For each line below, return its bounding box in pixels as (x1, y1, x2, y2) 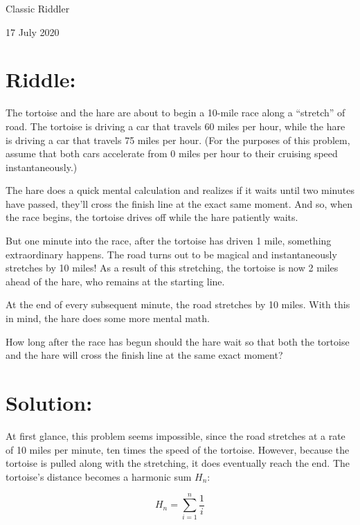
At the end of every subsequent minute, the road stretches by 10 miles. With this (6, 297, 350, 312)
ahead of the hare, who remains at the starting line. (6, 274, 225, 288)
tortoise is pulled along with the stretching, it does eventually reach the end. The (6, 456, 350, 470)
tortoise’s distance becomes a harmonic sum (6, 469, 192, 483)
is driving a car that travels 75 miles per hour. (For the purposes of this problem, (6, 132, 350, 147)
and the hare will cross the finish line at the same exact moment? (6, 348, 283, 362)
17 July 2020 (6, 24, 60, 39)
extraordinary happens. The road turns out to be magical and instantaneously (6, 247, 337, 261)
